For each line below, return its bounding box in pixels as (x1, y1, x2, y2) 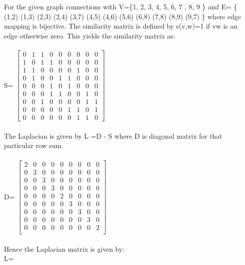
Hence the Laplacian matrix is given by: (4, 243, 125, 254)
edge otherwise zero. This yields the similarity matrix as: (4, 30, 175, 40)
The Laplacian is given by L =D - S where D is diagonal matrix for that (4, 130, 222, 141)
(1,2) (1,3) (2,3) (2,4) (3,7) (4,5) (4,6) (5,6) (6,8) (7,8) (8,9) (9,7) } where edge (4, 11, 241, 21)
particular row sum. (4, 140, 64, 151)
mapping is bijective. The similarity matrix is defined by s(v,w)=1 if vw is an (4, 21, 238, 31)
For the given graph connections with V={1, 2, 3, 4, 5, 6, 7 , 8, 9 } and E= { (4, 1, 238, 11)
